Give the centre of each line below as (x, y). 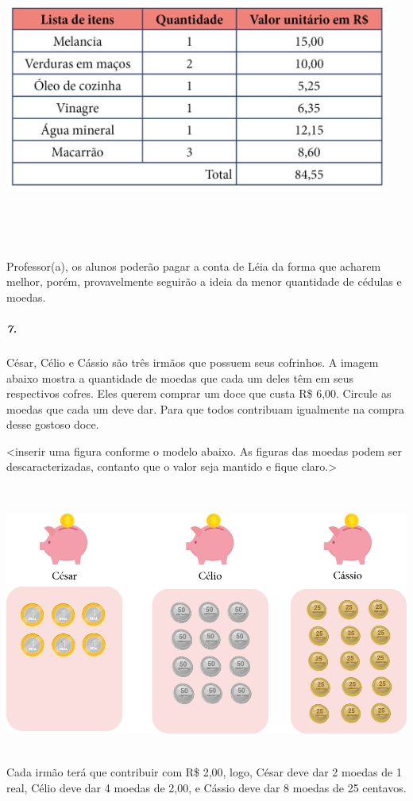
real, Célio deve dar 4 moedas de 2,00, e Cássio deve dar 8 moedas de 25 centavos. (206, 787)
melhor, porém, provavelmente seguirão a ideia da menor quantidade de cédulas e (204, 281)
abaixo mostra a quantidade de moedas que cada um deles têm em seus (180, 377)
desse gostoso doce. (53, 424)
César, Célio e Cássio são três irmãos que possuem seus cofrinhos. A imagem (193, 362)
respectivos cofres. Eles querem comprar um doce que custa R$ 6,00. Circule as (199, 393)
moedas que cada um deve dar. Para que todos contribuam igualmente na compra (205, 408)
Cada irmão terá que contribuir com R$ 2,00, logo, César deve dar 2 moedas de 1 (204, 772)
